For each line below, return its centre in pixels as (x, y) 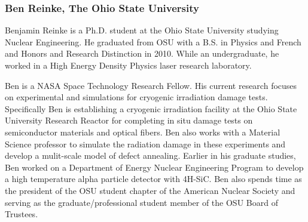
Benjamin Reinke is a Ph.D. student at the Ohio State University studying (142, 30)
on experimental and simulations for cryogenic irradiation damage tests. (136, 97)
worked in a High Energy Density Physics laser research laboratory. (128, 65)
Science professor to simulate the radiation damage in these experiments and (145, 144)
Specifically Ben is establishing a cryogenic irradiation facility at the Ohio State (151, 108)
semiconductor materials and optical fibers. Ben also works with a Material (143, 132)
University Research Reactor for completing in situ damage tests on (129, 120)
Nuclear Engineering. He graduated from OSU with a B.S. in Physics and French (153, 41)
